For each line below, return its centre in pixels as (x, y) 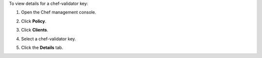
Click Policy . (34, 21)
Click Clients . (35, 30)
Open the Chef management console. (59, 12)
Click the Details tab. (42, 47)
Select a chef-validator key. (49, 39)
